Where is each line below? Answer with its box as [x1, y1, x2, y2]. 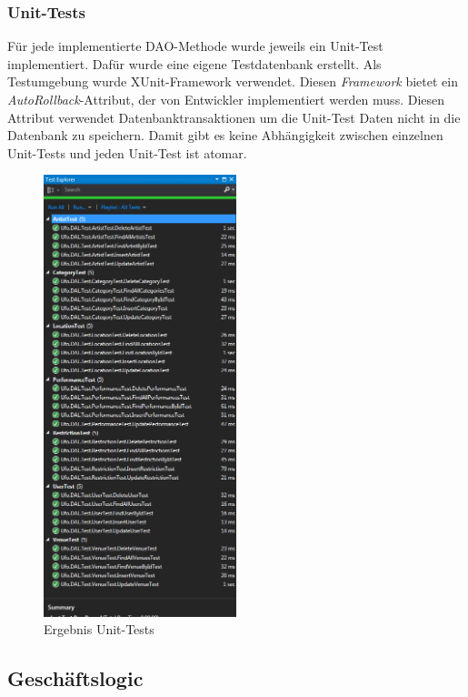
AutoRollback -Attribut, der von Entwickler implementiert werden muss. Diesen [7, 90, 445, 108]
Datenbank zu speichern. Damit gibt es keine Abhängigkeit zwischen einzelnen [7, 126, 443, 145]
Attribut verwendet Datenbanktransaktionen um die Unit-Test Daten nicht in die [7, 107, 461, 126]
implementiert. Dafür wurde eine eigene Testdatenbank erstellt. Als [7, 54, 382, 73]
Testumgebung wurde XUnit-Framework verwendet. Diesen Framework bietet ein [7, 72, 458, 91]
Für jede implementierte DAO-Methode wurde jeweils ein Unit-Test [7, 36, 383, 56]
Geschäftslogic [7, 664, 144, 692]
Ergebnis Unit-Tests [44, 620, 154, 639]
